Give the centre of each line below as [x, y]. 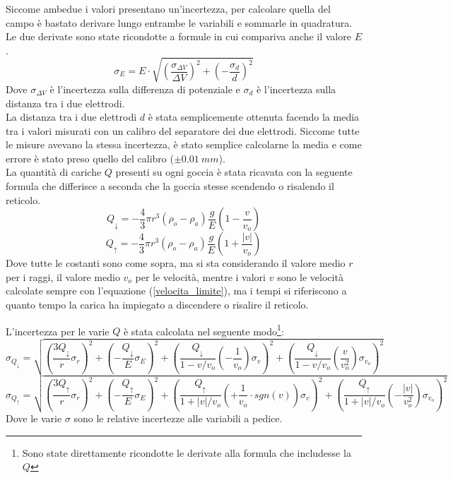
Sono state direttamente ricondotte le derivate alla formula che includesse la [187, 452]
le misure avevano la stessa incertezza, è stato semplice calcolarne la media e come [184, 144]
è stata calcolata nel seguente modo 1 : [204, 330]
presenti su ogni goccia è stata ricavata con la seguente [234, 172]
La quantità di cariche [54, 172]
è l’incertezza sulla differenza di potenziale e [145, 89]
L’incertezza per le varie [58, 331]
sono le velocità [310, 276]
